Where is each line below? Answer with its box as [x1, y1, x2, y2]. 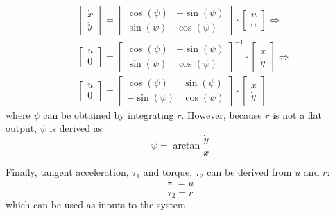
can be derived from [207, 165, 292, 179]
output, [6, 121, 37, 135]
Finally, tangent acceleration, [6, 165, 129, 179]
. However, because [181, 107, 262, 122]
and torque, [143, 165, 193, 179]
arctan [173, 141, 200, 151]
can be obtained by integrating [43, 107, 174, 122]
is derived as [49, 121, 103, 135]
